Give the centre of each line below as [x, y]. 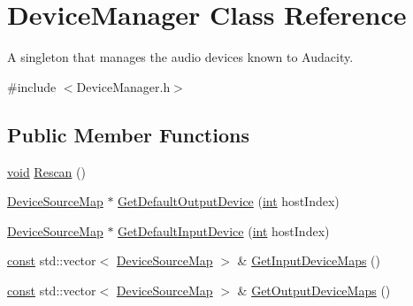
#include [32, 86]
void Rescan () [46, 171]
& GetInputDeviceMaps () [309, 260]
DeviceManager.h [123, 86]
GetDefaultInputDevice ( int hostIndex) [224, 230]
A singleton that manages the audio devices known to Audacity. [180, 57]
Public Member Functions [128, 134]
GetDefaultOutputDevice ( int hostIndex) [229, 201]
